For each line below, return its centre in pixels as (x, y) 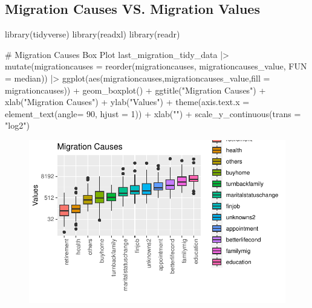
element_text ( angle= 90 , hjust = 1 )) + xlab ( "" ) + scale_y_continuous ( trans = (153, 113)
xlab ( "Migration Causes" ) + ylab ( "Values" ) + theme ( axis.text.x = (127, 102)
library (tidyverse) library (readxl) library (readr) (93, 34)
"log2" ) (17, 125)
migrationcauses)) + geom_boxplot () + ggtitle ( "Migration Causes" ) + (135, 90)
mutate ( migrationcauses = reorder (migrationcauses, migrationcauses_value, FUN (156, 66)
